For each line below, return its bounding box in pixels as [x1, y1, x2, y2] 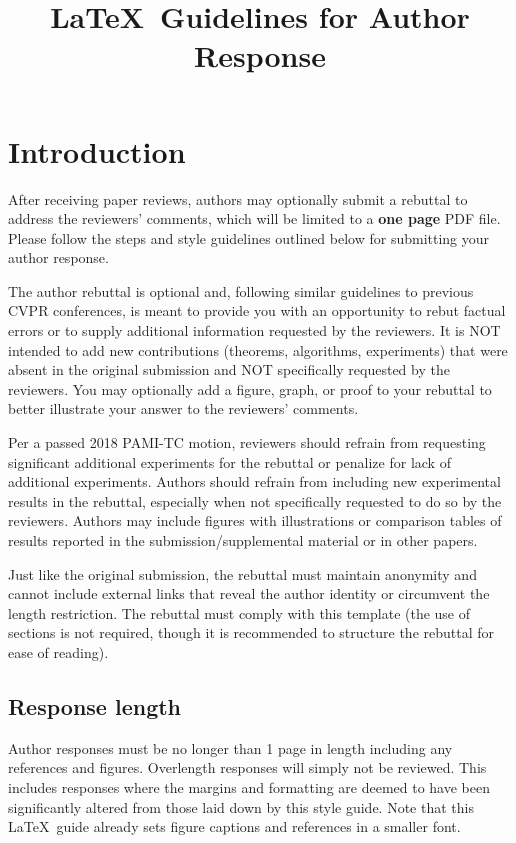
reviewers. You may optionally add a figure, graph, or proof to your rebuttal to [8, 378, 492, 399]
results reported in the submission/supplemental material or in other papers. [8, 530, 478, 550]
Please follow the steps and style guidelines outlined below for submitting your [8, 227, 490, 248]
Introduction [8, 130, 186, 171]
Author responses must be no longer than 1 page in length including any [8, 737, 453, 758]
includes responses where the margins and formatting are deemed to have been [8, 776, 490, 797]
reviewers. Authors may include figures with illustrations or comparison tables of [8, 510, 502, 531]
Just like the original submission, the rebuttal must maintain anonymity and [8, 563, 477, 584]
